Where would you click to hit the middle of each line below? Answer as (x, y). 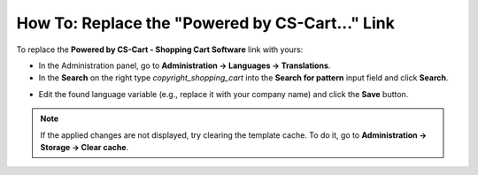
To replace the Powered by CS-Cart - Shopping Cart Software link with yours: (160, 49)
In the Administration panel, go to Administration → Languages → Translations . (185, 65)
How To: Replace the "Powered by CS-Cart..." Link (206, 23)
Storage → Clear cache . (85, 147)
